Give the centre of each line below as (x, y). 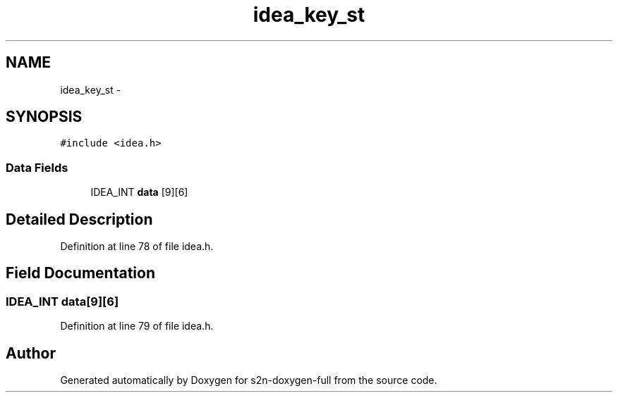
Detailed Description (79, 219)
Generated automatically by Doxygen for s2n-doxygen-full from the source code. (249, 380)
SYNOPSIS (44, 117)
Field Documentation (80, 273)
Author (31, 353)
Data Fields (37, 167)
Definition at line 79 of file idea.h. (137, 326)
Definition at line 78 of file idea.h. (137, 247)
